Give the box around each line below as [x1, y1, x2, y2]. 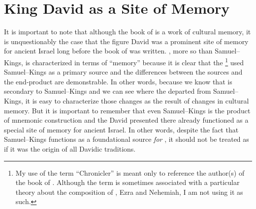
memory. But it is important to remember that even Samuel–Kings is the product [4, 105, 251, 115]
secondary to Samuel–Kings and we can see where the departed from [4, 86, 211, 96]
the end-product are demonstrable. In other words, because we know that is [4, 76, 232, 86]
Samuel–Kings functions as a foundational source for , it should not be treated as [4, 134, 249, 144]
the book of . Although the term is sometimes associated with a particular [15, 177, 240, 187]
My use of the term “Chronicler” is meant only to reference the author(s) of [15, 167, 245, 178]
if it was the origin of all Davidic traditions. [4, 143, 136, 154]
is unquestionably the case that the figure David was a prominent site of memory [4, 36, 249, 46]
